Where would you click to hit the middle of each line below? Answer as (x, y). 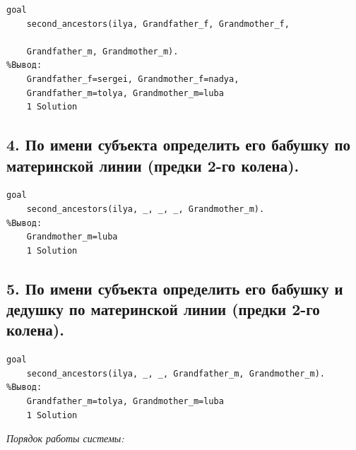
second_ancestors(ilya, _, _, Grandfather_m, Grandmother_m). (176, 373)
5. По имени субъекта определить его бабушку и (175, 288)
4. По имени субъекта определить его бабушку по (179, 144)
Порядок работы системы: (65, 438)
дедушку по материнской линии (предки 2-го (163, 309)
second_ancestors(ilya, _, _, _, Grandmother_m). (146, 209)
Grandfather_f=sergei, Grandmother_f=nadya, (133, 79)
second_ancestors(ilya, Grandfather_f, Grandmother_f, (158, 24)
